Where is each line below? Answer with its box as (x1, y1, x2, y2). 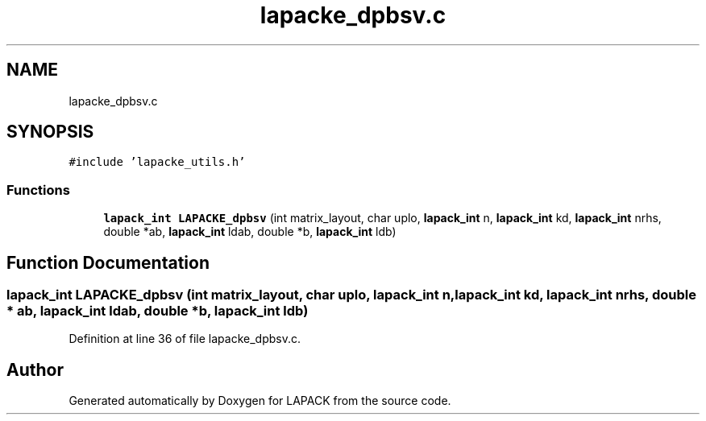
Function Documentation (6, 252, 210, 273)
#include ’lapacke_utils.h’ (69, 155, 246, 169)
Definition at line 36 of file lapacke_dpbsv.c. (69, 332, 301, 346)
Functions (6, 181, 70, 198)
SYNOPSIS (6, 122, 94, 142)
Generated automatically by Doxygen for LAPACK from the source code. (69, 394, 451, 408)
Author (6, 359, 64, 380)
